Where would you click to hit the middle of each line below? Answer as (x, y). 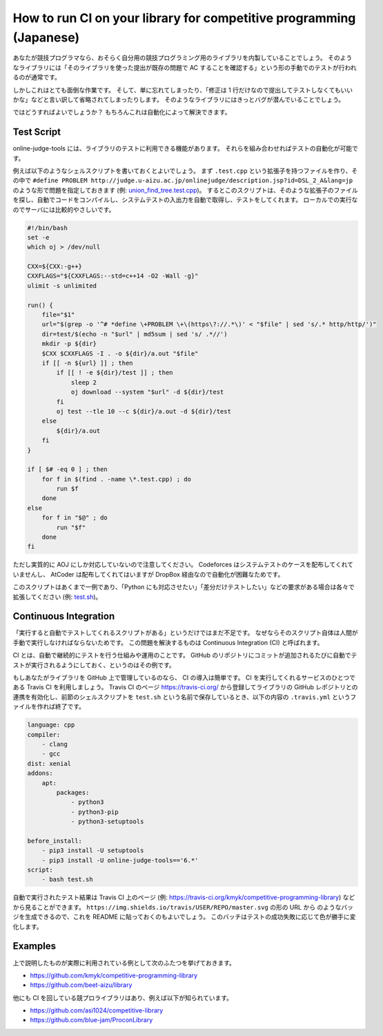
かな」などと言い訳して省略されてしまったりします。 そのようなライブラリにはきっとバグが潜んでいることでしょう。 (179, 99)
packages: (73, 792)
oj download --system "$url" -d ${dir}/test (147, 392)
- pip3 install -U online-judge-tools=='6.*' (120, 860)
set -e (38, 237)
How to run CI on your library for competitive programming (184, 18)
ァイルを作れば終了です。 (49, 707)
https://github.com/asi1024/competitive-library (97, 1010)
